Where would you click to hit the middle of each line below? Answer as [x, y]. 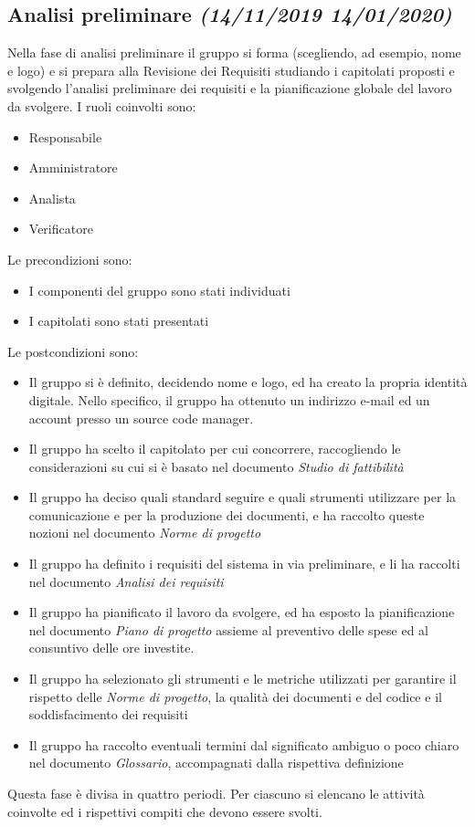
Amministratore [73, 167]
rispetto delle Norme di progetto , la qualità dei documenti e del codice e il [235, 696]
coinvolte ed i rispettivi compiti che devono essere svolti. [165, 811]
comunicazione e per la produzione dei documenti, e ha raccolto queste [227, 514]
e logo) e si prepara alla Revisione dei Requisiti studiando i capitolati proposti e [231, 70]
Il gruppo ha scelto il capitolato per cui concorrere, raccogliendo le [215, 449]
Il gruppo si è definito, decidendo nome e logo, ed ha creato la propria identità [248, 382]
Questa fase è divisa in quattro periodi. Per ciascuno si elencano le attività [216, 794]
